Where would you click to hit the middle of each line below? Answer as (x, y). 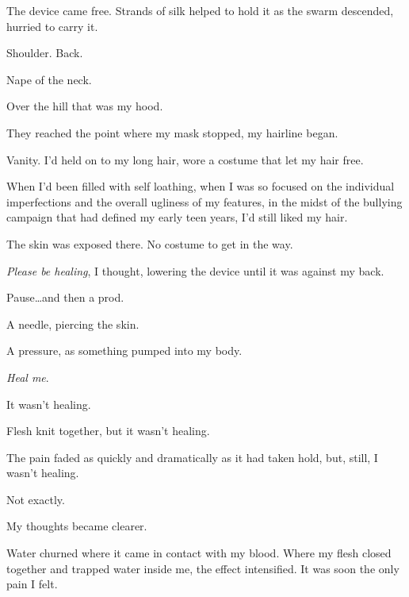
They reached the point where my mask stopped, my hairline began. (172, 132)
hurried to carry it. (52, 26)
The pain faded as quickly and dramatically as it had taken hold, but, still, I (192, 457)
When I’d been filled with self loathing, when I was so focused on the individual (201, 186)
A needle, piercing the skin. (73, 324)
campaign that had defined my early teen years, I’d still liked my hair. (177, 217)
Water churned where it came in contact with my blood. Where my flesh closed (199, 553)
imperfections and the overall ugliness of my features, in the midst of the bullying (204, 201)
